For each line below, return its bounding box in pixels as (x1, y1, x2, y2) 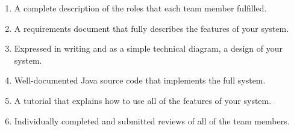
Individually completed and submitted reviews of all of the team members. (14, 114, 290, 127)
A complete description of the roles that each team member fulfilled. (14, 2, 267, 14)
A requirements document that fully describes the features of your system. (14, 22, 289, 34)
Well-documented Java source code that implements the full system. (14, 74, 266, 87)
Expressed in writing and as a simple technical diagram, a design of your (14, 42, 283, 55)
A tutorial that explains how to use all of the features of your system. (14, 94, 272, 106)
